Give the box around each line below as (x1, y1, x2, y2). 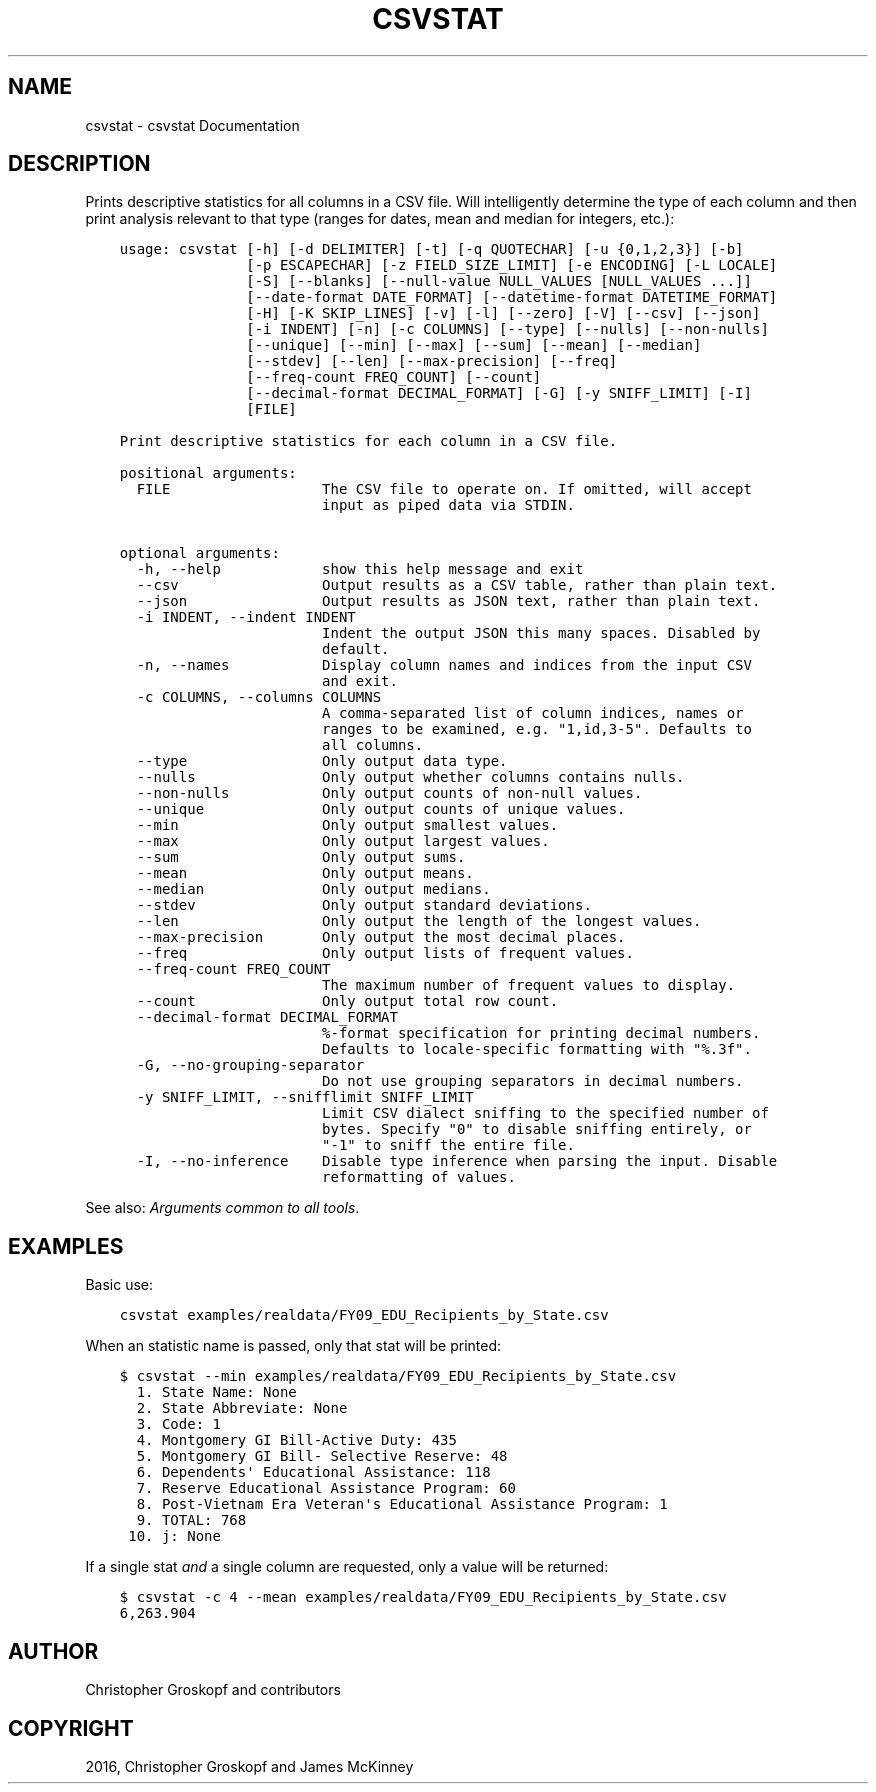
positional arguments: (119, 465, 297, 482)
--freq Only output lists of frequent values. (136, 945, 634, 962)
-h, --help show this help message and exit (136, 561, 584, 578)
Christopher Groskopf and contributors (85, 1681, 341, 1699)
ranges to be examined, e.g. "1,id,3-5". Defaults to (322, 721, 752, 738)
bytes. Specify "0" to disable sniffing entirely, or (322, 1121, 752, 1138)
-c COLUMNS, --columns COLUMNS (136, 689, 382, 706)
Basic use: (85, 1276, 153, 1294)
